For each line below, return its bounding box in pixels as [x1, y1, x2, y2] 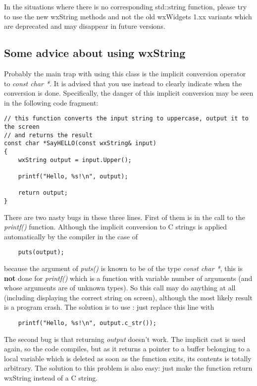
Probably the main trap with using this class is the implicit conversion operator [4, 68, 246, 78]
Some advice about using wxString [4, 45, 186, 60]
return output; [18, 189, 68, 197]
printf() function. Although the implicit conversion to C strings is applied [4, 221, 227, 232]
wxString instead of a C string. [4, 373, 98, 383]
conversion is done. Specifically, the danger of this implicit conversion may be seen [4, 88, 254, 98]
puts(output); [18, 249, 64, 256]
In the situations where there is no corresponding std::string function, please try [4, 1, 247, 11]
